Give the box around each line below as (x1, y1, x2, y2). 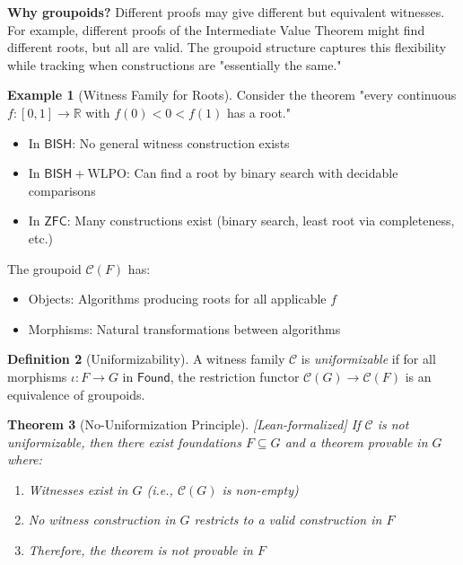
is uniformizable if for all (301, 349, 436, 368)
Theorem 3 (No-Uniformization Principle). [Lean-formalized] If (7, 415, 361, 434)
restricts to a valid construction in (194, 510, 382, 529)
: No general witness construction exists (72, 133, 290, 152)
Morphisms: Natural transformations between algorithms (28, 319, 341, 338)
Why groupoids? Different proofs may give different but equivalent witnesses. (7, 3, 445, 21)
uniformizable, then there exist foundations (7, 432, 241, 451)
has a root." (226, 102, 291, 121)
